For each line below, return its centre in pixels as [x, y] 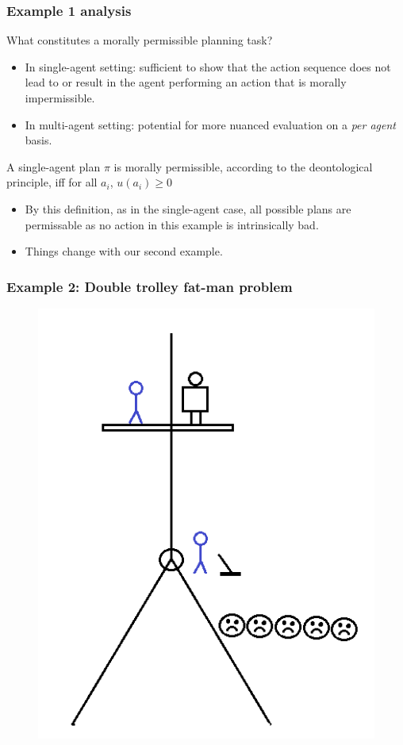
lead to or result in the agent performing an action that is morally [186, 82]
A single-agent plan [54, 166]
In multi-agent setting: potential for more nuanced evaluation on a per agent [210, 124]
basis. [38, 140]
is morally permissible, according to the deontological [243, 166]
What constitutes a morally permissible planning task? [140, 40]
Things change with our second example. [124, 251]
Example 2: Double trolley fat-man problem [150, 286]
